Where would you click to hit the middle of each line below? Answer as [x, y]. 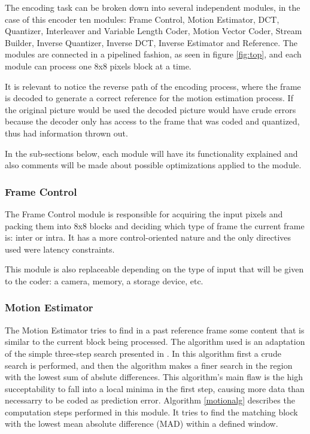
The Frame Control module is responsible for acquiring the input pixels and [144, 213]
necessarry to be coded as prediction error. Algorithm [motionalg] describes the [150, 400]
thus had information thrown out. [66, 133]
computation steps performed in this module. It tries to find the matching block [151, 412]
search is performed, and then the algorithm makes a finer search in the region [149, 365]
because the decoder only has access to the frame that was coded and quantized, [152, 121]
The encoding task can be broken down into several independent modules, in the [153, 7]
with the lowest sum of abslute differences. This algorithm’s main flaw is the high [154, 377]
